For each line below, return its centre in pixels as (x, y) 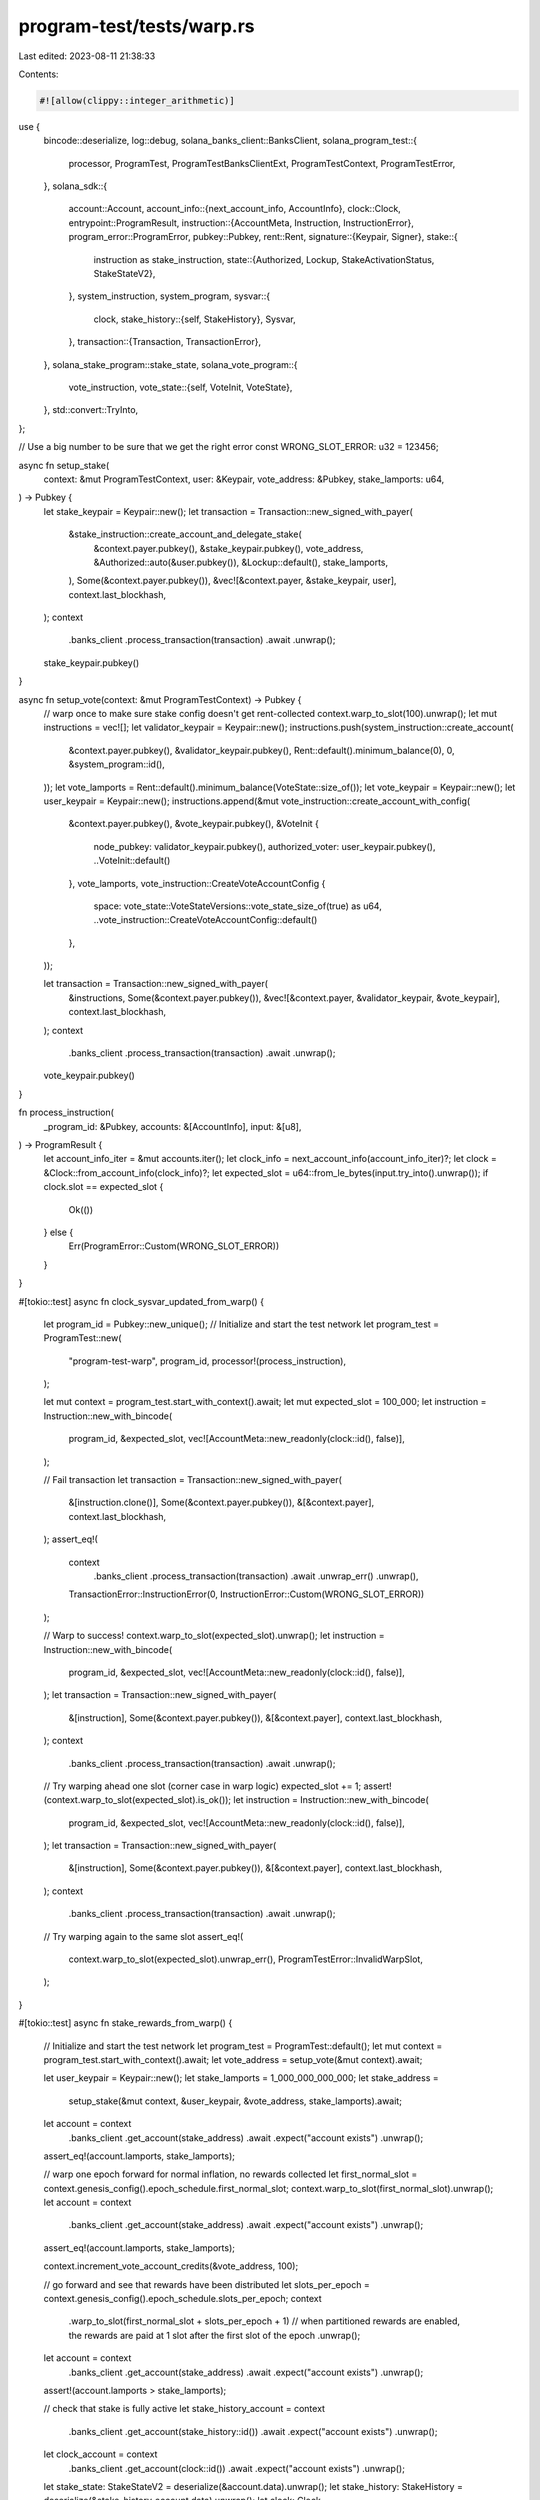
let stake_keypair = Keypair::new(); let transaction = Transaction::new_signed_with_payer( (228, 511)
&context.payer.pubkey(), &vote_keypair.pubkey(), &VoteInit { (194, 824)
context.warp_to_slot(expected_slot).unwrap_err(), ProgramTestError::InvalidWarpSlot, (246, 1959)
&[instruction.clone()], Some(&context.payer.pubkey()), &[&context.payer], (221, 1502)
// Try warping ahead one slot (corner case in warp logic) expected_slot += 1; (202, 1786)
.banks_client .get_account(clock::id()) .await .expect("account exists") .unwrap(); (236, 2468)
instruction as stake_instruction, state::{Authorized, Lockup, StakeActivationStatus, (264, 259)
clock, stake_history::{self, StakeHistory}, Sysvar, (194, 319)
